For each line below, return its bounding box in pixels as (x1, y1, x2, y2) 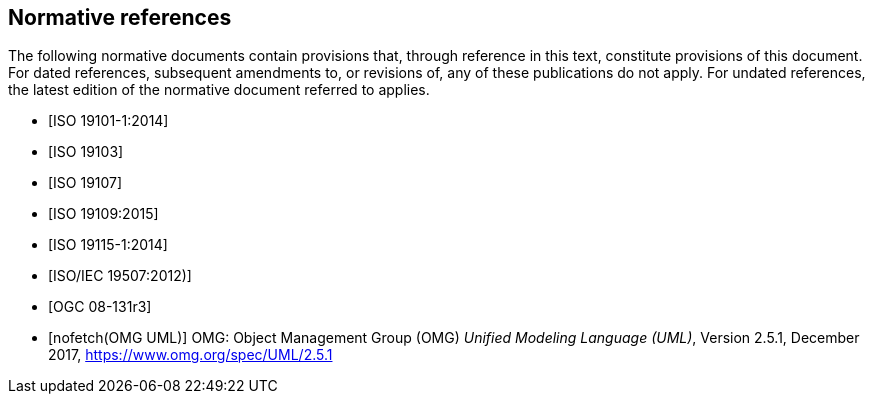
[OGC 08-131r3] (48, 298, 152, 316)
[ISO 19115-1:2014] (48, 236, 168, 254)
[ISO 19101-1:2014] (48, 112, 169, 130)
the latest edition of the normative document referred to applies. (8, 81, 430, 99)
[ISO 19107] (48, 174, 123, 192)
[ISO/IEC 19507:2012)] (48, 267, 192, 285)
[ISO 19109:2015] (48, 205, 159, 223)
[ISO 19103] (48, 143, 124, 161)
